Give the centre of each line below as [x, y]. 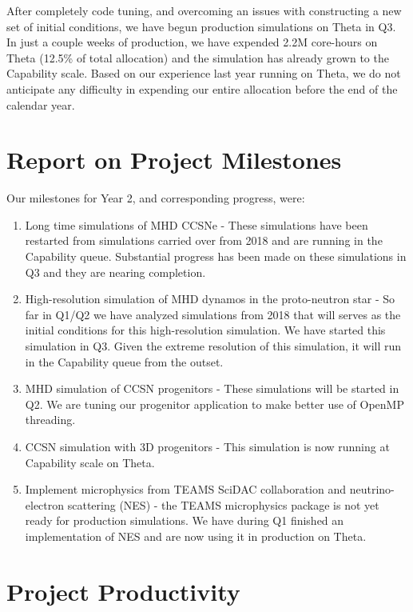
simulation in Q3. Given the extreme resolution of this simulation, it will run [213, 346]
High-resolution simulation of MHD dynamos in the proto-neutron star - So [210, 299]
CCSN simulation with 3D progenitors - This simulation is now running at [207, 446]
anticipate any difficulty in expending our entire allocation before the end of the [202, 88]
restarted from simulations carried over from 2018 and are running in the [204, 240]
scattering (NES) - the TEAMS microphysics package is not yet [223, 504]
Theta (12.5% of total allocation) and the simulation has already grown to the [198, 57]
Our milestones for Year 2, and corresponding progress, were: [156, 198]
